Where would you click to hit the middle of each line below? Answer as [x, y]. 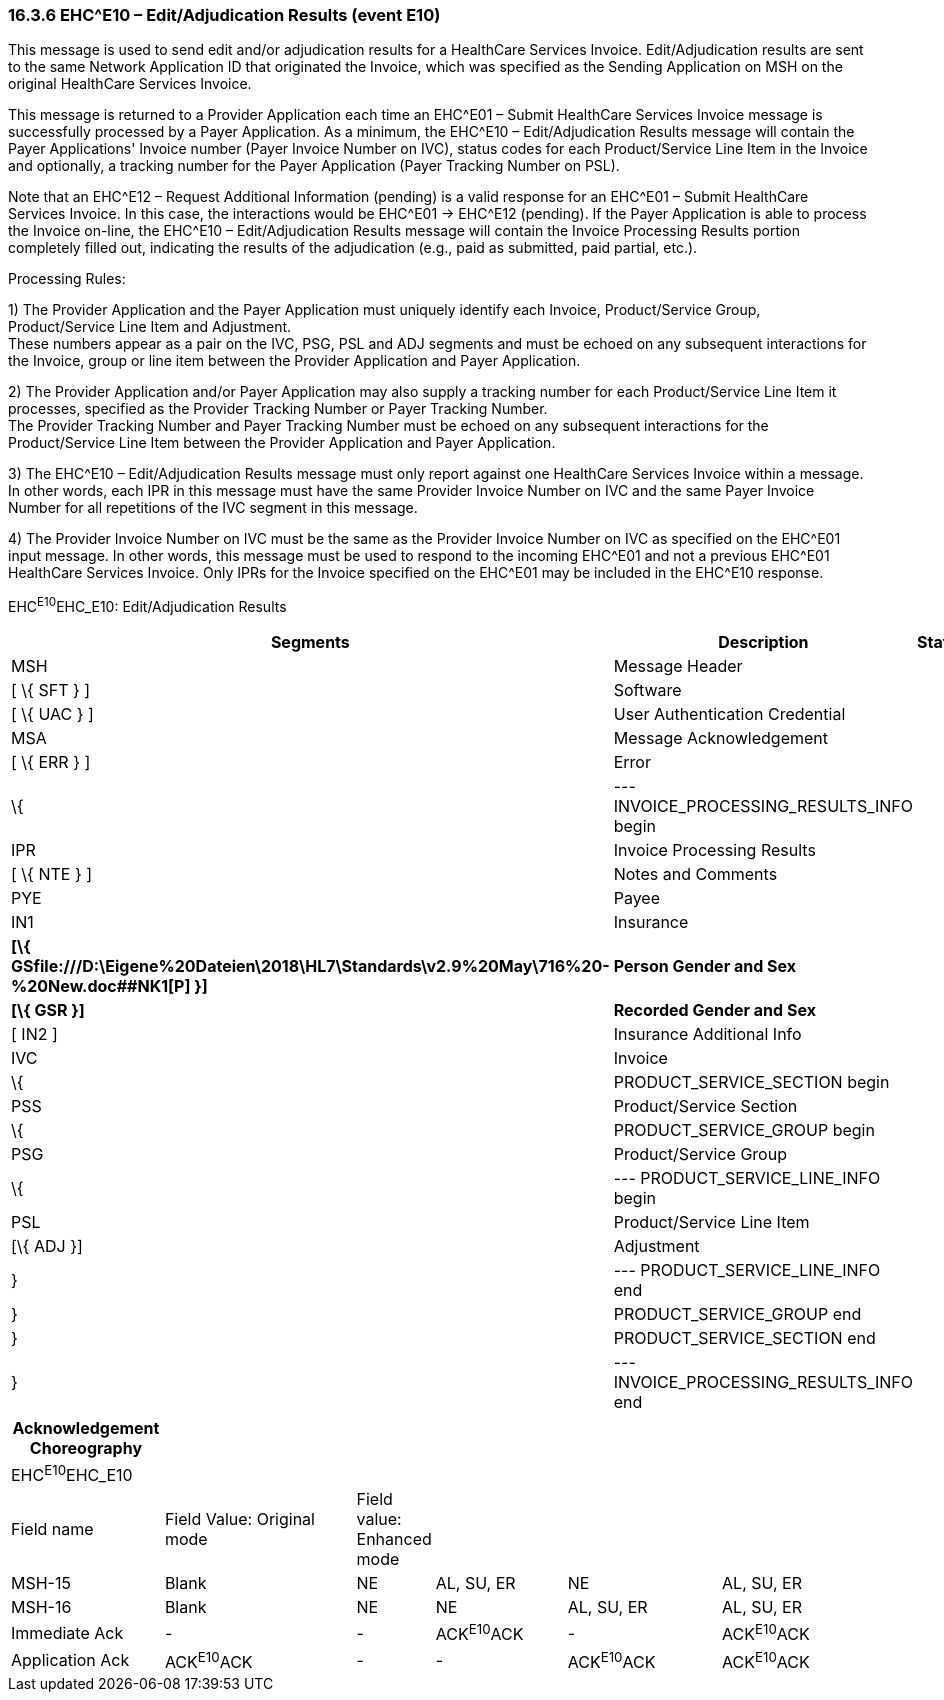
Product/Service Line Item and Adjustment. [150, 327]
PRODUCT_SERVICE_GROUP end [737, 1314]
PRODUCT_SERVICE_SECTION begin [751, 1082]
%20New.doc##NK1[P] [101, 986]
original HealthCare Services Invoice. [130, 84]
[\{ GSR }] [48, 1010]
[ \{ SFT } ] [51, 690]
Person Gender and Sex [705, 966]
